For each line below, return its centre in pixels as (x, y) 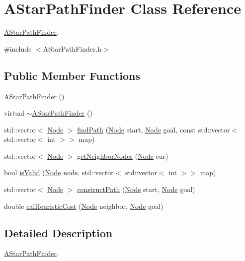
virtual (14, 113)
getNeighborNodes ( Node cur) (123, 156)
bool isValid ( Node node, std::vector (59, 172)
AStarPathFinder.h (72, 48)
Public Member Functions (72, 75)
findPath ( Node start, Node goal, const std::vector (154, 129)
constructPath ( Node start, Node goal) (136, 189)
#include (18, 48)
